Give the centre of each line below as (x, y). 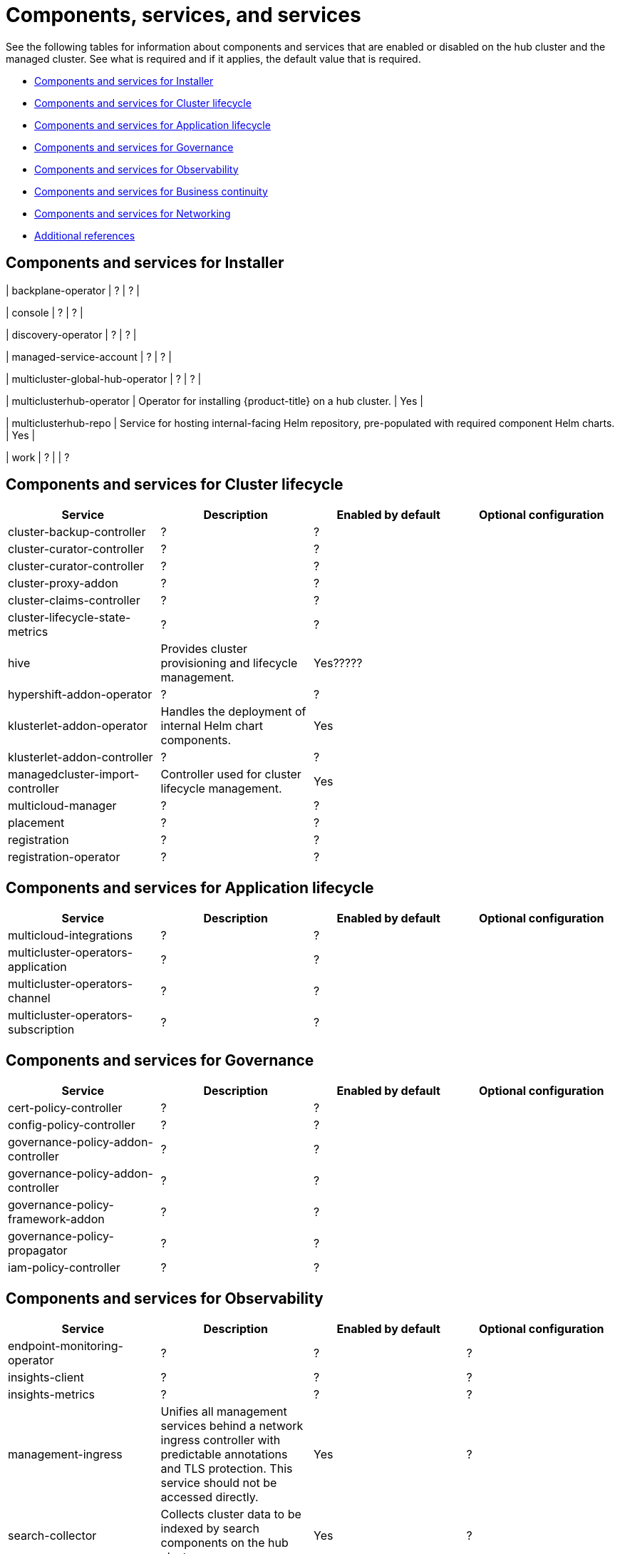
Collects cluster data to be (231, 1514)
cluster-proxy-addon (63, 583)
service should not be (219, 1482)
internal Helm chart (212, 726)
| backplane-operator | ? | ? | (73, 290)
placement (36, 823)
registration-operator (64, 857)
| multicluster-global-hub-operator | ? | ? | (104, 379)
